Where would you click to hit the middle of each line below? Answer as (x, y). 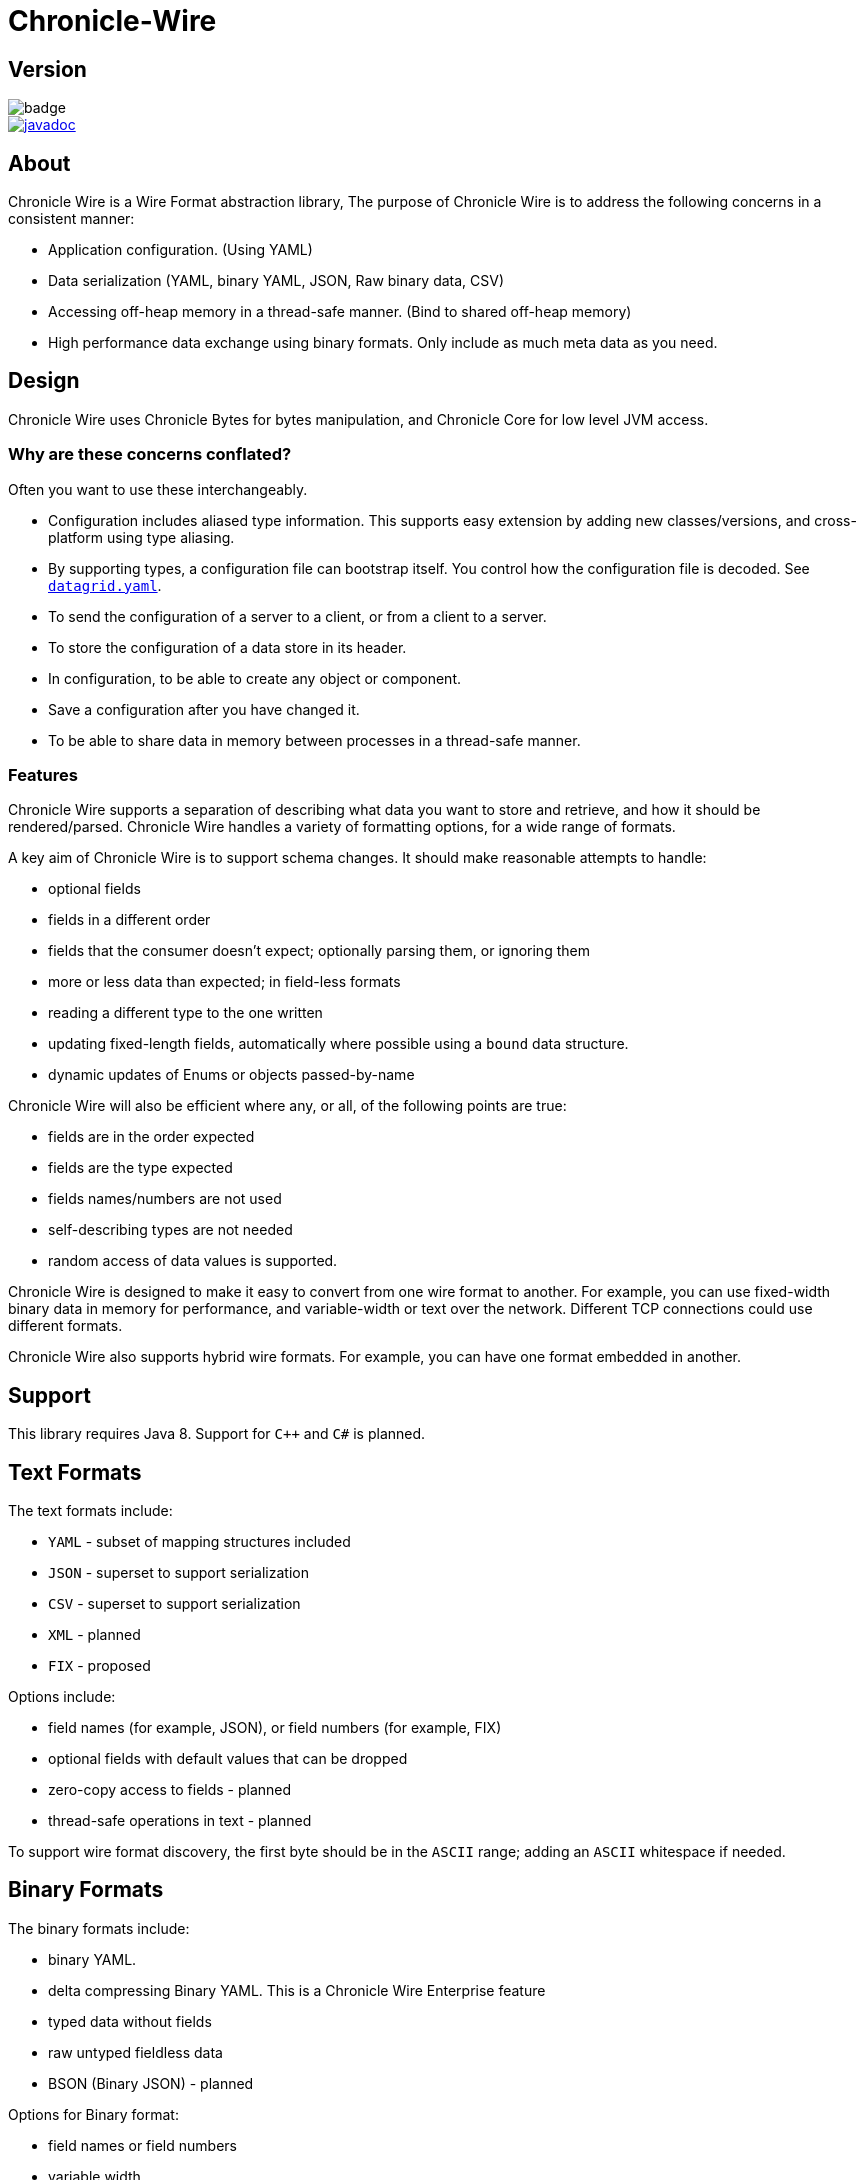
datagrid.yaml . (105, 585)
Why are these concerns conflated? (150, 454)
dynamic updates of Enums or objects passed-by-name (231, 1075)
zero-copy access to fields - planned (170, 1790)
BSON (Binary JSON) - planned (151, 2083)
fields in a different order (129, 920)
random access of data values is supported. (193, 1261)
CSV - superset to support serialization (174, 1604)
